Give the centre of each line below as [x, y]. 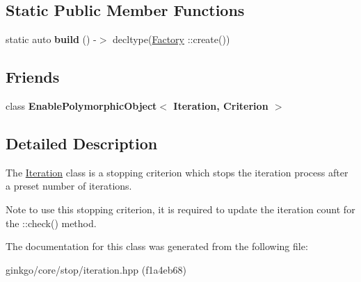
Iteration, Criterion [221, 106]
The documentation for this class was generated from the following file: [157, 246]
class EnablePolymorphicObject [81, 106]
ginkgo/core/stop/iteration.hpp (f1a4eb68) [96, 269]
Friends [33, 77]
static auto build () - [51, 39]
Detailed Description [82, 143]
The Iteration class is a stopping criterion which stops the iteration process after [177, 172]
